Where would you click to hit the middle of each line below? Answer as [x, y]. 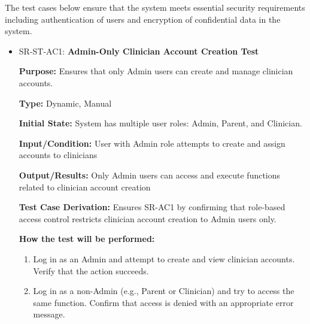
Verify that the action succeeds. [91, 270]
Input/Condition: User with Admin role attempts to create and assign [152, 143]
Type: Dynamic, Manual [65, 103]
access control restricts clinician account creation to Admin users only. [148, 218]
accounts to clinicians [58, 155]
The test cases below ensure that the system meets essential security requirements [155, 7]
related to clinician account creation [85, 187]
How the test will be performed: [87, 239]
